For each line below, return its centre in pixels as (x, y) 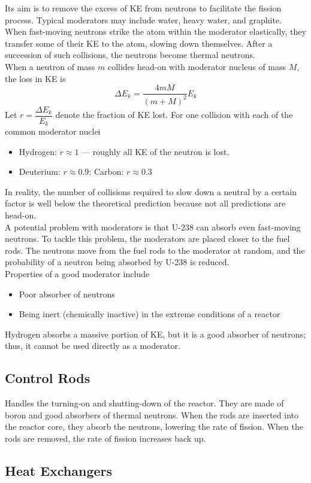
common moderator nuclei (53, 131)
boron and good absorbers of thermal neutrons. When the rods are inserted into (152, 414)
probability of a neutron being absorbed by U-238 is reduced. (117, 262)
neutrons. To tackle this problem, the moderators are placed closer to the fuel (147, 239)
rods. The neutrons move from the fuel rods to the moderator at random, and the (155, 250)
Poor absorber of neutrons (67, 294)
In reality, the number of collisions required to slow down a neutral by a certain (151, 191)
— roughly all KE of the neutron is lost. (155, 151)
